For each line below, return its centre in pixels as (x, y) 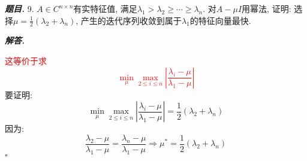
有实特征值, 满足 (105, 8)
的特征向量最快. (220, 20)
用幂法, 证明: (267, 8)
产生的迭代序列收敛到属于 (131, 20)
